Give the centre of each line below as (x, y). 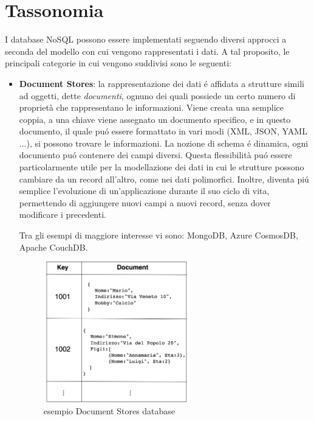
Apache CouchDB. (53, 247)
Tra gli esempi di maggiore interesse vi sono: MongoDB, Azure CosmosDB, (159, 235)
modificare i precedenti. (63, 214)
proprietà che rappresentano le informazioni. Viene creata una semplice (151, 107)
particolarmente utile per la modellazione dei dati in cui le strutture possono (162, 167)
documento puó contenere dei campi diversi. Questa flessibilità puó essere (155, 155)
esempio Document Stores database (109, 411)
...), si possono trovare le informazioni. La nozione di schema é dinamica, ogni (164, 143)
